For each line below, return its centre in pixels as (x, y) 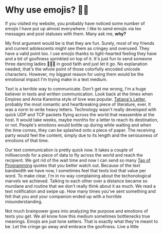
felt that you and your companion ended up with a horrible (63, 196)
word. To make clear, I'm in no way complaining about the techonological (78, 176)
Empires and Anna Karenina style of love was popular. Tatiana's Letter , (76, 99)
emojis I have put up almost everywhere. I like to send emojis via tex (73, 28)
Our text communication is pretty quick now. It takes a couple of (69, 150)
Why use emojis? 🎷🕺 (47, 10)
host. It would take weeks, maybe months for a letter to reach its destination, (82, 120)
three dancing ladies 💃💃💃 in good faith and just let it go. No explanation (76, 64)
